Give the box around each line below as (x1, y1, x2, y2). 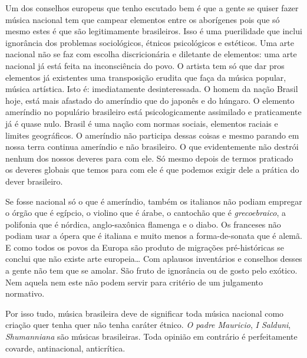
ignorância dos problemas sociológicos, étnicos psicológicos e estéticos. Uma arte (5, 36, 294, 48)
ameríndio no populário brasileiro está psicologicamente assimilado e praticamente (5, 106, 302, 118)
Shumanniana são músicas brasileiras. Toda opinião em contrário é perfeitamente (5, 330, 298, 343)
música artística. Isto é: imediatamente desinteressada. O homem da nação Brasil (5, 83, 298, 95)
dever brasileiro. (5, 175, 63, 187)
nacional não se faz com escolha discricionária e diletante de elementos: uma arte (5, 48, 297, 60)
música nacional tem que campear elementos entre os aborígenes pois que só (5, 13, 280, 25)
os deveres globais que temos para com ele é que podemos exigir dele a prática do (5, 163, 299, 176)
